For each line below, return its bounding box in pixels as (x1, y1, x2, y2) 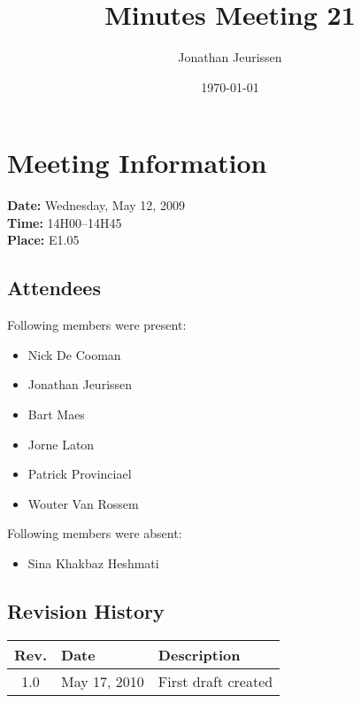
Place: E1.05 (7, 230, 80, 249)
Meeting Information (7, 145, 267, 181)
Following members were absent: (7, 524, 182, 543)
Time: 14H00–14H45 (7, 213, 122, 231)
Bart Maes (27, 405, 85, 424)
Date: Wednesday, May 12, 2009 (7, 196, 185, 215)
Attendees (7, 274, 101, 301)
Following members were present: (7, 316, 187, 334)
